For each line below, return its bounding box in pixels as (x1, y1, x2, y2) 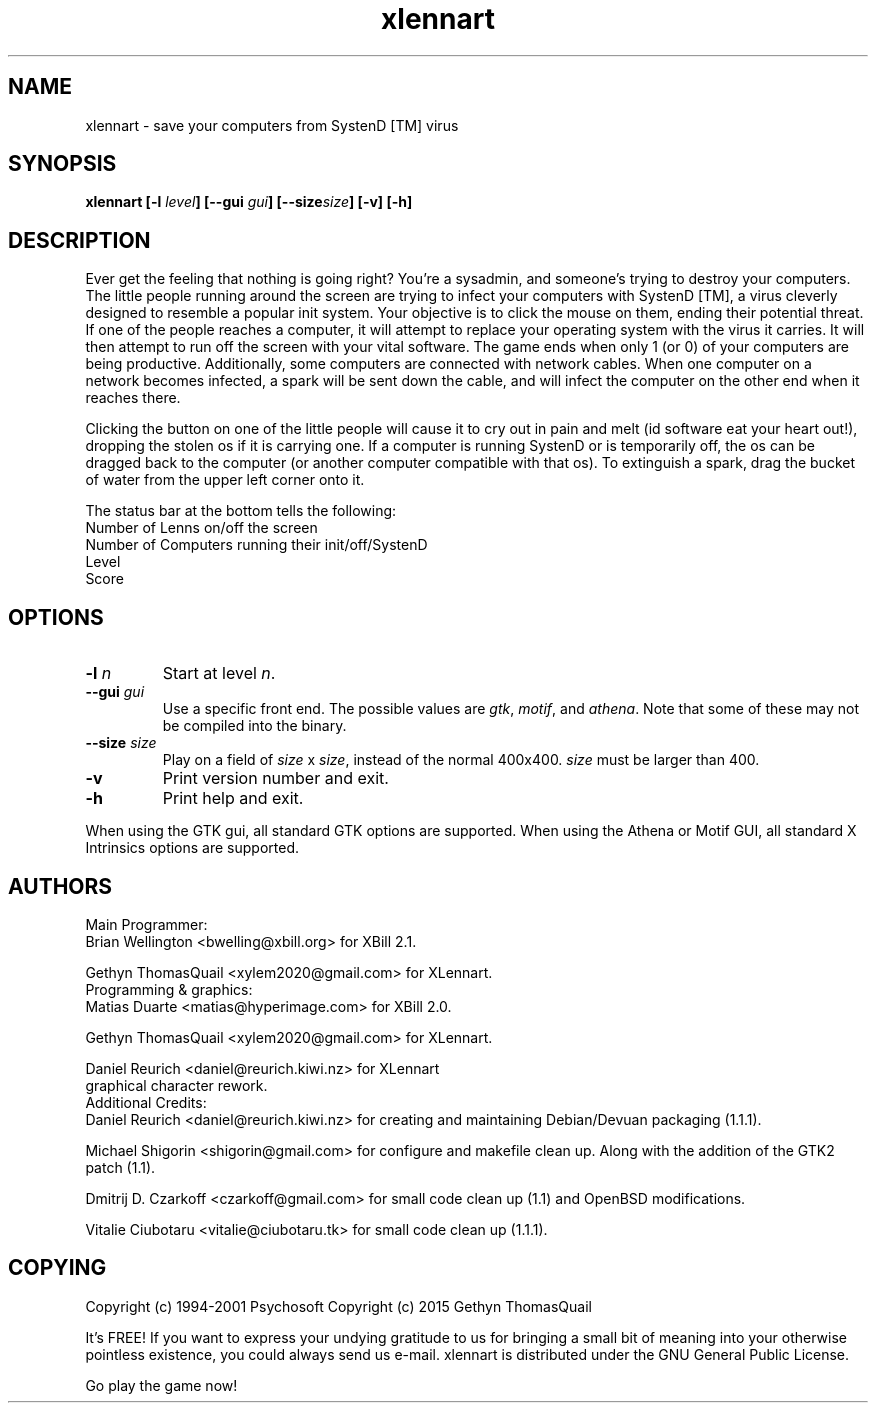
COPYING (8, 1255, 107, 1281)
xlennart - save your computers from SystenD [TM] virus (85, 116, 459, 134)
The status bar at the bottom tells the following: (85, 502, 397, 520)
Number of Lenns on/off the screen (85, 519, 318, 537)
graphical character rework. (85, 1076, 268, 1094)
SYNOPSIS (8, 151, 117, 177)
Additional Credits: (85, 1093, 207, 1111)
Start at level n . (162, 663, 276, 684)
